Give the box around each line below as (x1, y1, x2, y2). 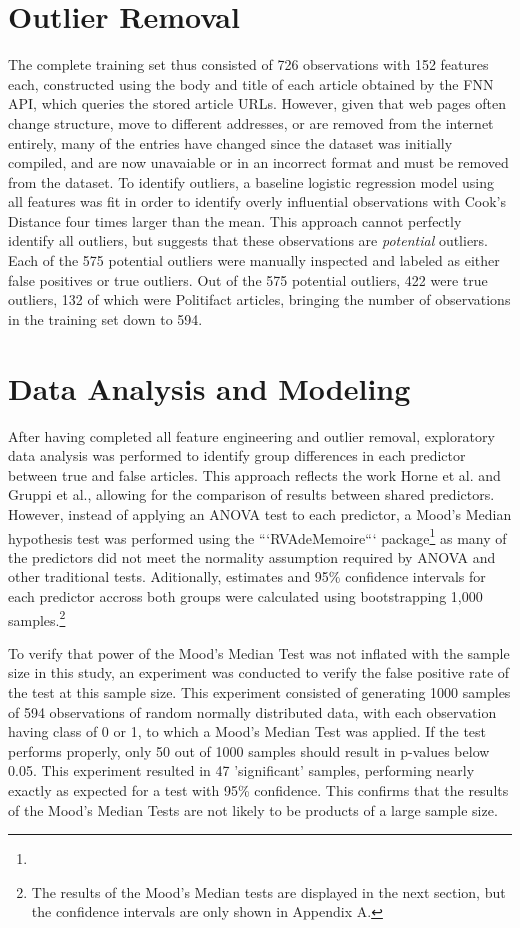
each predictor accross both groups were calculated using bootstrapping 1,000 (8, 585, 483, 606)
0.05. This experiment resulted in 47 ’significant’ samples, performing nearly (8, 760, 475, 781)
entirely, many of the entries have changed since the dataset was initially (8, 132, 453, 153)
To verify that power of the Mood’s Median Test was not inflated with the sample (8, 642, 510, 663)
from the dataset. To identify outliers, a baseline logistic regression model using (8, 171, 495, 192)
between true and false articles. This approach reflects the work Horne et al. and (8, 464, 501, 485)
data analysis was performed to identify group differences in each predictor (8, 445, 466, 466)
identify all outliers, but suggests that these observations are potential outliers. (8, 230, 489, 251)
